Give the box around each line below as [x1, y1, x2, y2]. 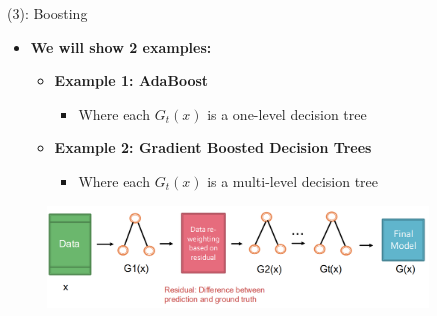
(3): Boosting [7, 3, 88, 23]
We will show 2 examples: [30, 36, 212, 57]
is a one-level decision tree [207, 103, 367, 124]
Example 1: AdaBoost [54, 70, 209, 91]
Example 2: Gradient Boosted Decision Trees [54, 137, 372, 158]
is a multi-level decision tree [207, 170, 379, 191]
